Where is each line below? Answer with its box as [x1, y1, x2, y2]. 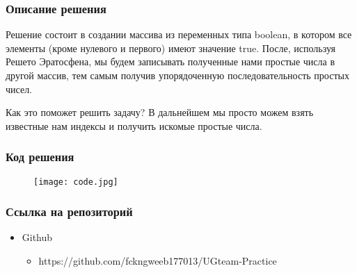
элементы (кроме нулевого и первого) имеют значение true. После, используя [6, 40, 335, 55]
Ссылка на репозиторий [6, 203, 133, 220]
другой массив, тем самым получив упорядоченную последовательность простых [6, 68, 349, 82]
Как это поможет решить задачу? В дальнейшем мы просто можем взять [6, 105, 314, 119]
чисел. [6, 81, 33, 96]
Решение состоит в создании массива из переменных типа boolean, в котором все [6, 27, 352, 42]
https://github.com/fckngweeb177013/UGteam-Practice [38, 254, 277, 268]
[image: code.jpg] [33, 176, 118, 187]
